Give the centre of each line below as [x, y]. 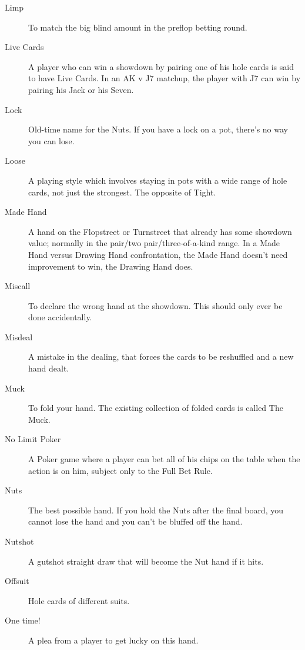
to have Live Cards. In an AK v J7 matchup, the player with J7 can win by [165, 78]
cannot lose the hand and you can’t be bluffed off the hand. [135, 521]
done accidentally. [60, 317]
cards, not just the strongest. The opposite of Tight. [122, 192]
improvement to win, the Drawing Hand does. [111, 266]
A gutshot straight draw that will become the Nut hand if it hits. [146, 561]
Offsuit [17, 581]
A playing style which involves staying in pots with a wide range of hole [158, 180]
